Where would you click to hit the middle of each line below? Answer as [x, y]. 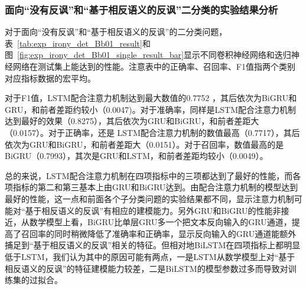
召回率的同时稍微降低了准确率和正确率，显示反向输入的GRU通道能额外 [159, 233]
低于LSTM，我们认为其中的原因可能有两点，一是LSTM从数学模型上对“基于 [150, 256]
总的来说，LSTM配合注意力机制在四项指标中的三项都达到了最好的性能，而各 [153, 175]
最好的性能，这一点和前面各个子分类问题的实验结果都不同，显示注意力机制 [149, 198]
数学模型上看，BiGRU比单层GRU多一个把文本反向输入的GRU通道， [161, 222]
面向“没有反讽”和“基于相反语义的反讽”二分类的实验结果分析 [141, 9]
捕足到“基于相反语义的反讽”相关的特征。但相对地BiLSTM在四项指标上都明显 [153, 245]
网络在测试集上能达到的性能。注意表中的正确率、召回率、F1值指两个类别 [154, 66]
